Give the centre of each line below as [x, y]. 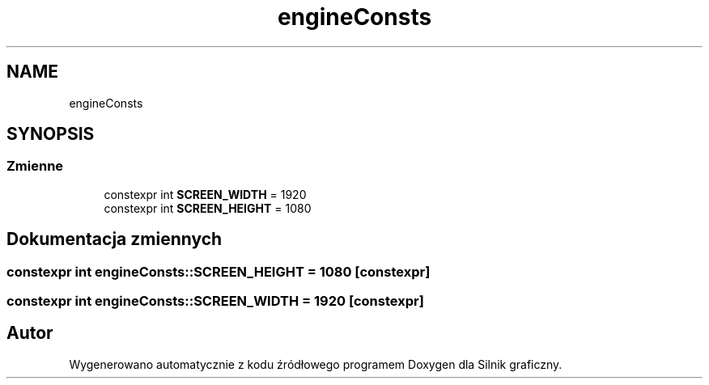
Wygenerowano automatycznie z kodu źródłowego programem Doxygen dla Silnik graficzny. [316, 364]
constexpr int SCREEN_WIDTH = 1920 [205, 194]
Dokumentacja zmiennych [115, 239]
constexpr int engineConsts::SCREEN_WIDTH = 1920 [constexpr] [215, 301]
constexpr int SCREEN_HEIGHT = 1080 [208, 208]
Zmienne [35, 166]
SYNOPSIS [51, 134]
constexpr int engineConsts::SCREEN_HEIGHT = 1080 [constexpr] [219, 271]
